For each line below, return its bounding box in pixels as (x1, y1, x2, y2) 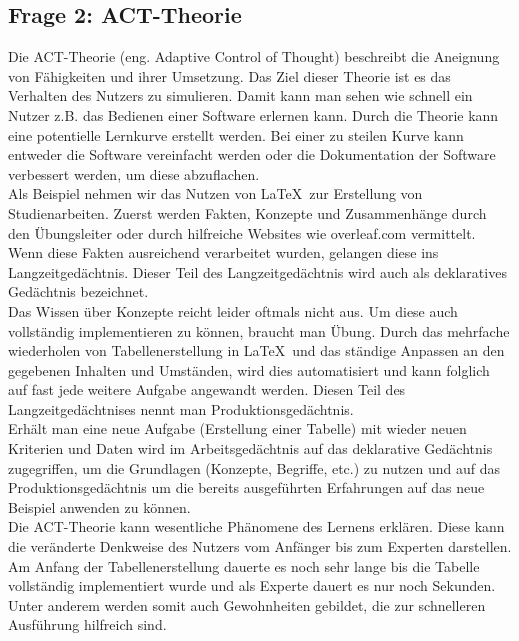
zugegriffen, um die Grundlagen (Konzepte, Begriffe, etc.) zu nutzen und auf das (8, 457, 501, 478)
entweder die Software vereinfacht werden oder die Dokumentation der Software (8, 144, 496, 165)
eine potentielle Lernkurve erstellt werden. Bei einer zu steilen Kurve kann (8, 124, 464, 145)
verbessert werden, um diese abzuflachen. (8, 163, 260, 184)
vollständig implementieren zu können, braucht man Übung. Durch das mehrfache (8, 320, 510, 341)
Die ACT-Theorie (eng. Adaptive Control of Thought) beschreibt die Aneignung (8, 46, 500, 67)
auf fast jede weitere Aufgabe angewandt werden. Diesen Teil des (8, 379, 406, 400)
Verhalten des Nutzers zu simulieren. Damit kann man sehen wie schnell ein (8, 85, 473, 106)
